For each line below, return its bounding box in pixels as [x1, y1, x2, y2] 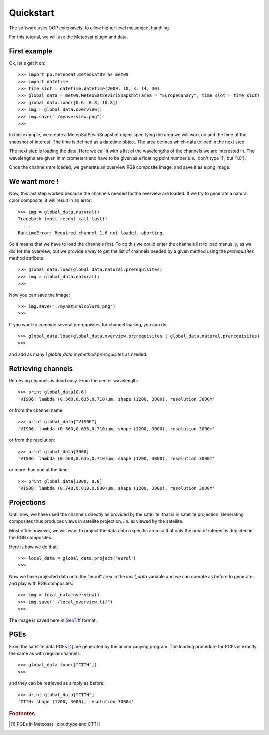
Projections [9, 498, 46, 507]
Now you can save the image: [9, 292, 70, 298]
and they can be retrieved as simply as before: [9, 680, 105, 686]
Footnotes [9, 710, 35, 717]
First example [9, 47, 53, 55]
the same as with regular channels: [9, 650, 81, 656]
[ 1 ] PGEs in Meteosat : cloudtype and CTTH [10, 721, 100, 727]
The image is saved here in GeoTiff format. [9, 617, 97, 623]
